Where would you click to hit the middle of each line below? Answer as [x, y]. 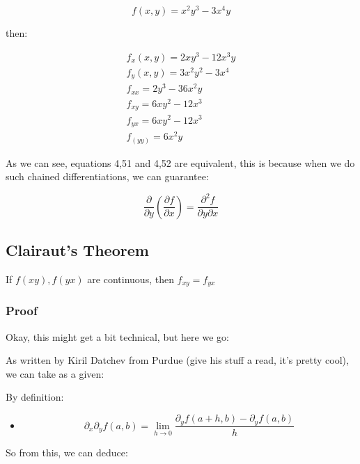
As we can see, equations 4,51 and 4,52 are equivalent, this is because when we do [180, 162]
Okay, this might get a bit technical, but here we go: [117, 336]
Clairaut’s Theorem [77, 250]
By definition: [35, 397]
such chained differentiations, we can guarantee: [107, 176]
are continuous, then [131, 279]
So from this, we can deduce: [67, 452]
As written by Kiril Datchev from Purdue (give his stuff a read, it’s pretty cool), [177, 360]
